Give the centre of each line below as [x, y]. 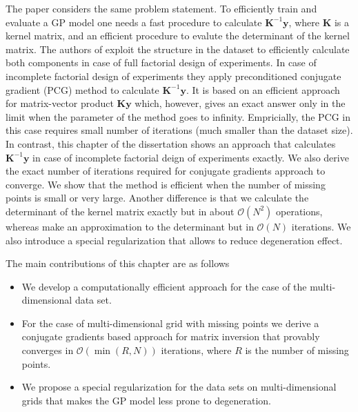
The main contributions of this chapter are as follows [118, 263]
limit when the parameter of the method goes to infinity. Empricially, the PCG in [178, 116]
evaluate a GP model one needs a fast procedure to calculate [134, 22]
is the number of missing [297, 350]
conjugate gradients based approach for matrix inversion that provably [171, 336]
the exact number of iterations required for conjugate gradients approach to [166, 171]
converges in [48, 350]
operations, [299, 211]
